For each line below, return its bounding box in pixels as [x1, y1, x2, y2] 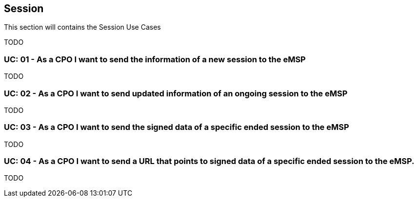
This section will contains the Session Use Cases [4, 23, 161, 32]
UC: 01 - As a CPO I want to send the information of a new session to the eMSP [4, 54, 306, 64]
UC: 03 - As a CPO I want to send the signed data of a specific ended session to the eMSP [4, 122, 349, 132]
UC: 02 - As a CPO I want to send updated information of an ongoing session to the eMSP [4, 88, 348, 98]
